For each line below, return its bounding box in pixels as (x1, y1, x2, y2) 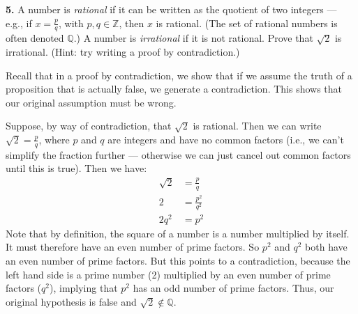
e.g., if (6, 15, 32, 30)
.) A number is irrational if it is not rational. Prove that (73, 31, 313, 45)
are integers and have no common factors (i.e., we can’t (107, 132, 344, 146)
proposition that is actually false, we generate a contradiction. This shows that (6, 81, 343, 96)
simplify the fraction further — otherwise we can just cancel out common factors (6, 147, 351, 162)
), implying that (50, 281, 118, 295)
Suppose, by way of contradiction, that (6, 118, 172, 133)
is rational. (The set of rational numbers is (156, 15, 338, 30)
